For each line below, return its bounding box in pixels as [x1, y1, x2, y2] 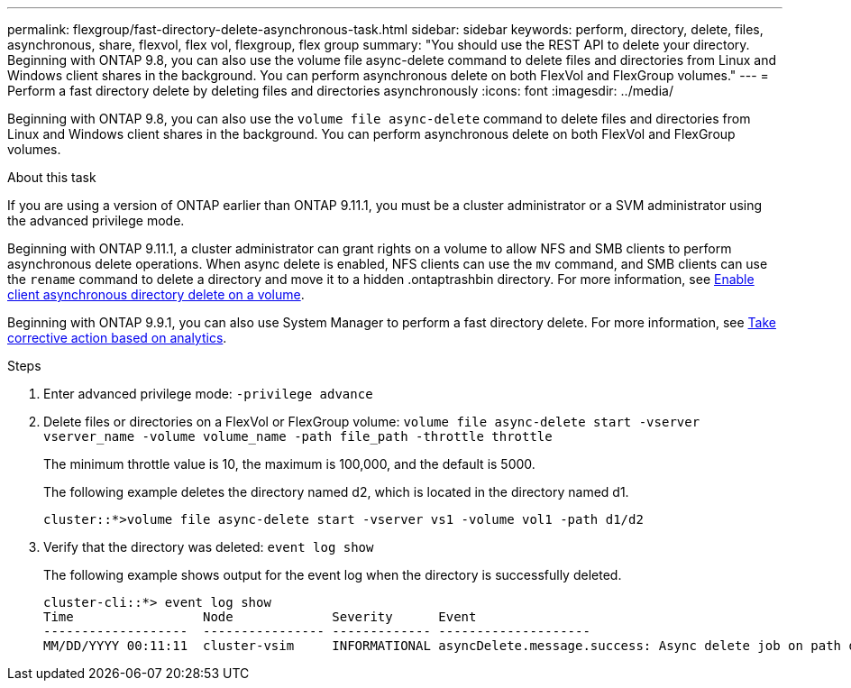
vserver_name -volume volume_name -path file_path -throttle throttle [43, 429, 553, 444]
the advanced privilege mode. [7, 213, 185, 228]
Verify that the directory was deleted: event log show [43, 539, 374, 555]
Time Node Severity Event [43, 610, 477, 624]
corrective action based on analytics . [7, 330, 227, 345]
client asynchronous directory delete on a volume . [7, 287, 305, 302]
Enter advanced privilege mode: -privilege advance [43, 386, 373, 401]
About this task [7, 170, 96, 185]
